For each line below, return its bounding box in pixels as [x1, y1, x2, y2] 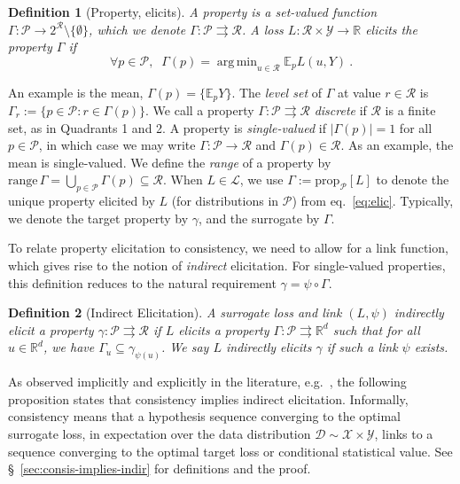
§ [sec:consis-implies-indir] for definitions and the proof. [8, 459, 311, 478]
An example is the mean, [8, 82, 144, 101]
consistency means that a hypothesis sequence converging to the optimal [8, 407, 402, 425]
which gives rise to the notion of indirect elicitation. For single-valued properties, [8, 255, 446, 274]
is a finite [385, 101, 436, 120]
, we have [43, 338, 95, 356]
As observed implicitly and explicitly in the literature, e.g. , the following [8, 372, 407, 391]
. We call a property [145, 101, 254, 120]
